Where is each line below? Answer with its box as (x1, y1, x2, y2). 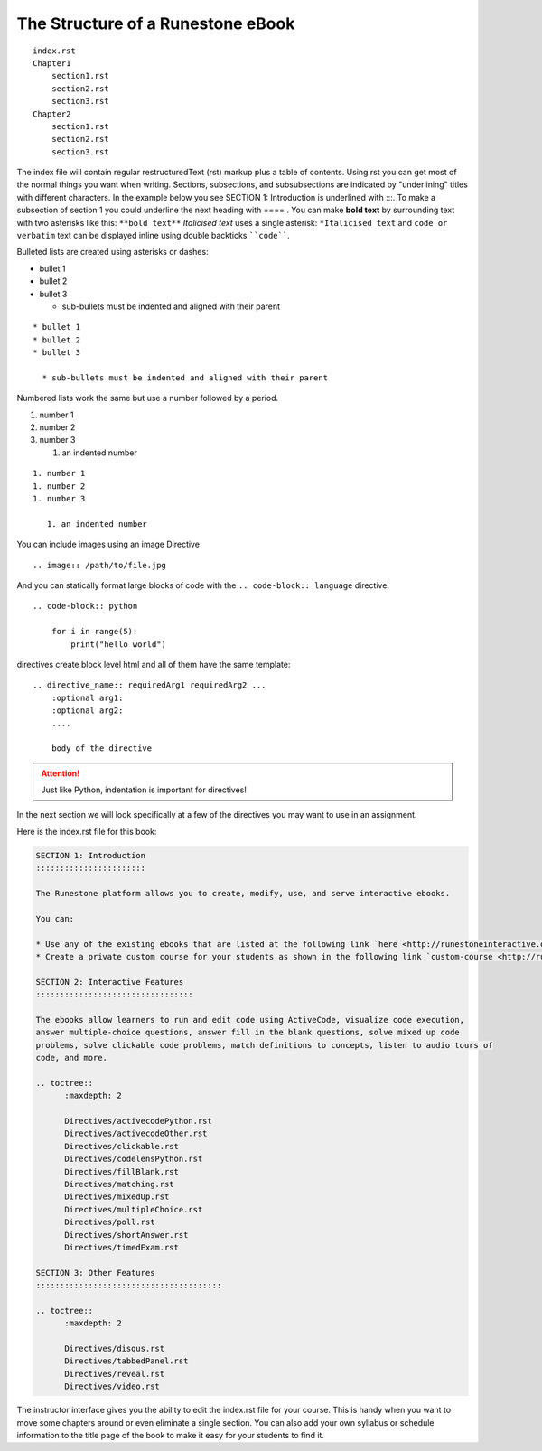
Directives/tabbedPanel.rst (64, 1356, 189, 1366)
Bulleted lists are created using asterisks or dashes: (16, 247, 209, 257)
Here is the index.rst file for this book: (16, 826, 157, 837)
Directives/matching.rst (64, 1179, 175, 1189)
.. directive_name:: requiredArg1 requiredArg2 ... (33, 680, 266, 690)
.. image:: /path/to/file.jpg (33, 560, 167, 570)
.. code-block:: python (33, 601, 138, 612)
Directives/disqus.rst (64, 1343, 165, 1354)
